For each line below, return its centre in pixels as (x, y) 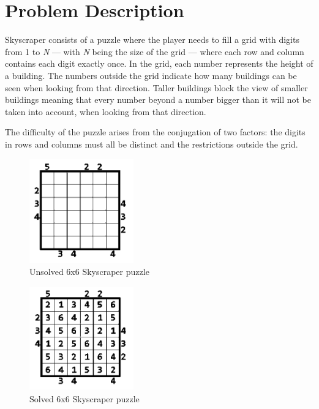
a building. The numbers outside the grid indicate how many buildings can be (151, 75)
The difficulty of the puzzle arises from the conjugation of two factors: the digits (155, 132)
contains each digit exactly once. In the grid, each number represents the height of (159, 63)
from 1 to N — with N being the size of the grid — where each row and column (155, 51)
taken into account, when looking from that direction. (106, 111)
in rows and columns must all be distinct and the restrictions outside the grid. (152, 144)
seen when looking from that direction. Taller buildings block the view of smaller (156, 87)
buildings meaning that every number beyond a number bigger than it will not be (158, 99)
